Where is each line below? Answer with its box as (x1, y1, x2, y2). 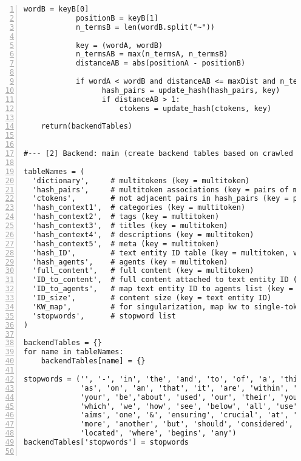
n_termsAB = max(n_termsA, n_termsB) (75, 50, 228, 59)
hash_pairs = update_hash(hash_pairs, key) (101, 86, 280, 95)
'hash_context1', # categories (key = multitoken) (32, 203, 246, 212)
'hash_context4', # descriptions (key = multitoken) (32, 230, 254, 239)
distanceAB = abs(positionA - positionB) (75, 59, 246, 68)
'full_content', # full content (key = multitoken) (32, 266, 254, 275)
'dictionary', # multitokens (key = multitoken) (32, 176, 250, 185)
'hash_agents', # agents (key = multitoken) (32, 257, 228, 266)
